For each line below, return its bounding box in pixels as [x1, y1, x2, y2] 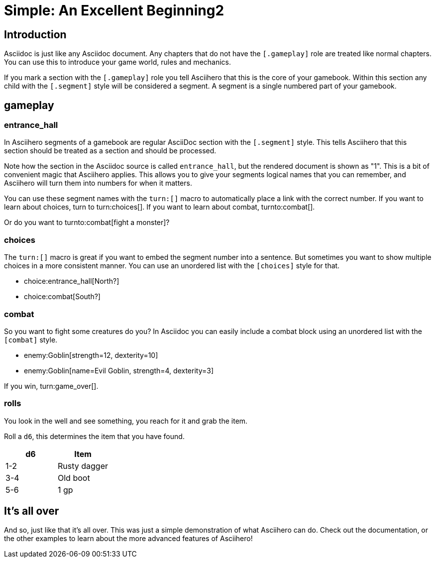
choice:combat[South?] [24, 292, 101, 301]
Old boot [58, 472, 90, 483]
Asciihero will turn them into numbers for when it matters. [4, 179, 192, 188]
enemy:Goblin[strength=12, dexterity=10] [24, 350, 158, 359]
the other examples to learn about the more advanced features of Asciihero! [4, 534, 253, 543]
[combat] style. [4, 335, 58, 344]
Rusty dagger [58, 460, 108, 471]
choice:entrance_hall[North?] [24, 277, 119, 286]
